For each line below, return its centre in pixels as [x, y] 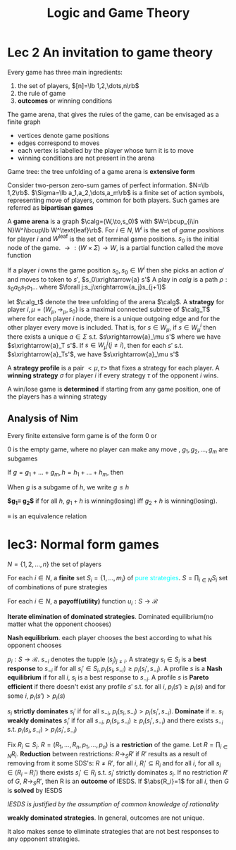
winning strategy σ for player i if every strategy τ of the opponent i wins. [113, 375]
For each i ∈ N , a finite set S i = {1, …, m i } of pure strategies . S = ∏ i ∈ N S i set [118, 579]
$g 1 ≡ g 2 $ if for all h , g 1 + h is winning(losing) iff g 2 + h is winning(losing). [112, 502]
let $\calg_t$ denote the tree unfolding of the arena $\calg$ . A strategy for [116, 302]
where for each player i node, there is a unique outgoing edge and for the [114, 319]
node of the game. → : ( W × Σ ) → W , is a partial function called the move [115, 248]
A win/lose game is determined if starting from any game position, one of [114, 389]
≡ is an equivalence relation [47, 516]
